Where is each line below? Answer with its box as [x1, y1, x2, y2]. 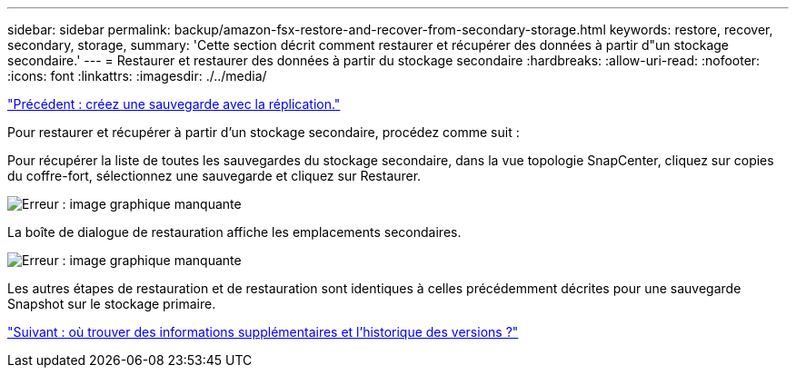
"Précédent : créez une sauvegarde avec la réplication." [7, 96, 341, 112]
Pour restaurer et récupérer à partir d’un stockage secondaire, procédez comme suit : [7, 124, 520, 140]
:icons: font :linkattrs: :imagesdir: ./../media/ [7, 68, 267, 84]
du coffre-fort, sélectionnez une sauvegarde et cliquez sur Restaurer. [7, 168, 422, 183]
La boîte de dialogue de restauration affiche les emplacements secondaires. [7, 224, 462, 240]
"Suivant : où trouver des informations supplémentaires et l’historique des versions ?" [7, 324, 519, 340]
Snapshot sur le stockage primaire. [7, 296, 216, 311]
